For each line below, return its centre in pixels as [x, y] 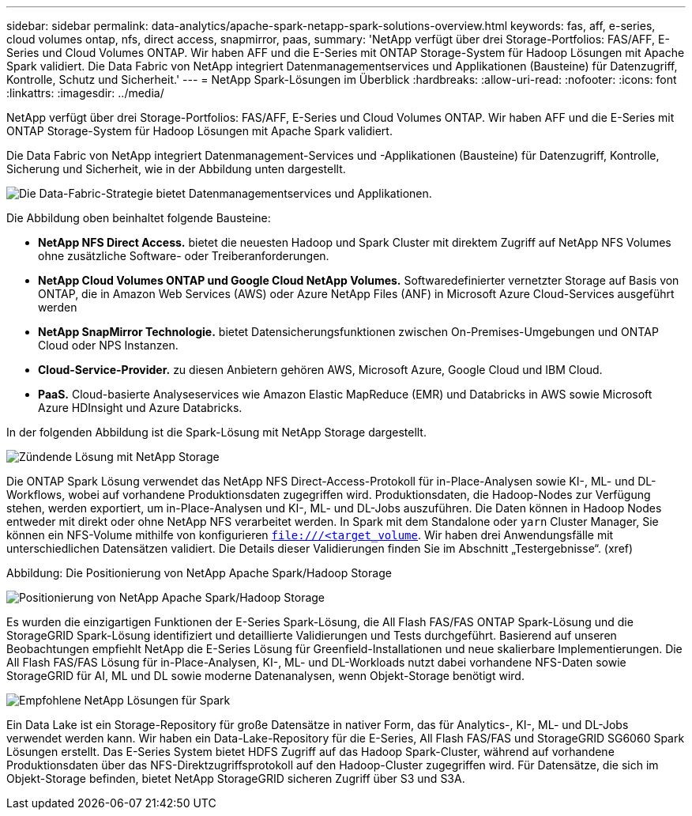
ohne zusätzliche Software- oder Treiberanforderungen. [184, 256]
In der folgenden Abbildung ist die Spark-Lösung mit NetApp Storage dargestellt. [216, 432]
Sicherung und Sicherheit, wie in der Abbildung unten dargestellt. [176, 169]
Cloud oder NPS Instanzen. [108, 345]
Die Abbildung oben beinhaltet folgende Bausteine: [139, 218]
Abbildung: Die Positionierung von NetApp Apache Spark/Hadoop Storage [199, 573]
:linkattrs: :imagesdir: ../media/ [85, 93]
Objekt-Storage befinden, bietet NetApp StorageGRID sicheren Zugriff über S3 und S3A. [236, 778]
